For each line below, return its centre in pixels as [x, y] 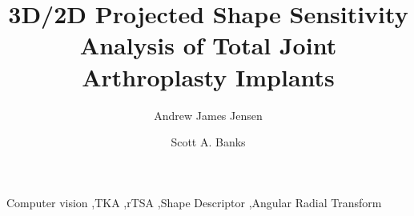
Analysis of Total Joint [208, 45]
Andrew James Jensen [208, 115]
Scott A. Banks [208, 142]
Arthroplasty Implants [208, 76]
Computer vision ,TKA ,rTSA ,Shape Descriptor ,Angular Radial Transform [194, 202]
